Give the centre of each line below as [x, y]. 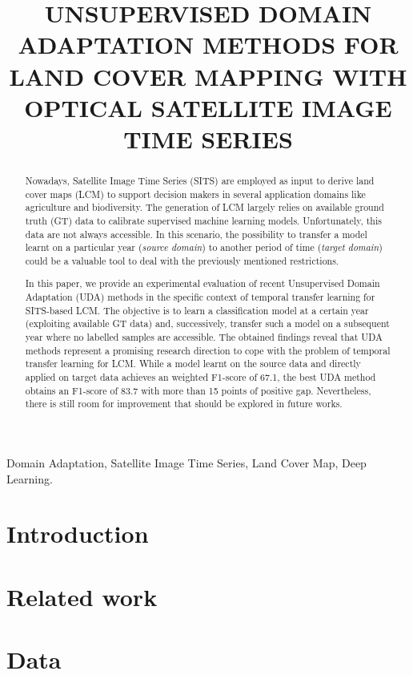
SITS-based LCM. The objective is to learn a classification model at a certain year [197, 310]
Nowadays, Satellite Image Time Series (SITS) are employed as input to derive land [200, 180]
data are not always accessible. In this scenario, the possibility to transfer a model [196, 234]
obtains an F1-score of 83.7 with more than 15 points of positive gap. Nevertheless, [198, 390]
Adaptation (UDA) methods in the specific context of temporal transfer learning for [200, 297]
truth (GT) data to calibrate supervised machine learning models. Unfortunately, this [203, 220]
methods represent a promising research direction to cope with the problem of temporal [208, 350]
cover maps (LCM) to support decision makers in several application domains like [195, 194]
